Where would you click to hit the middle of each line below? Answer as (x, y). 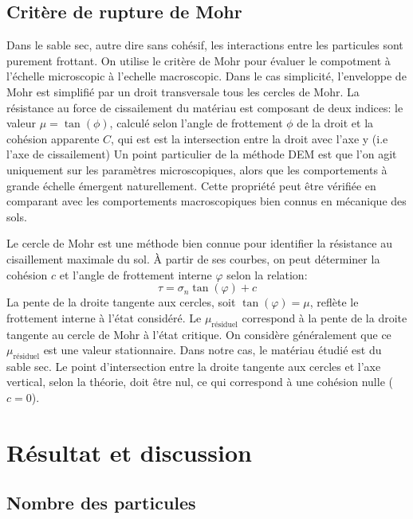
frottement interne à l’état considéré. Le (104, 317)
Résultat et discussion (129, 452)
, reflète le (334, 302)
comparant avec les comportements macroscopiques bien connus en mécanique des (206, 201)
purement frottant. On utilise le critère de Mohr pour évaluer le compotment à (199, 60)
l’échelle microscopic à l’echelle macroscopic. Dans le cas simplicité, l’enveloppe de (206, 76)
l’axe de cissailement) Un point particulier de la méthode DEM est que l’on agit (202, 154)
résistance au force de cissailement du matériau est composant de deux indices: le (205, 107)
